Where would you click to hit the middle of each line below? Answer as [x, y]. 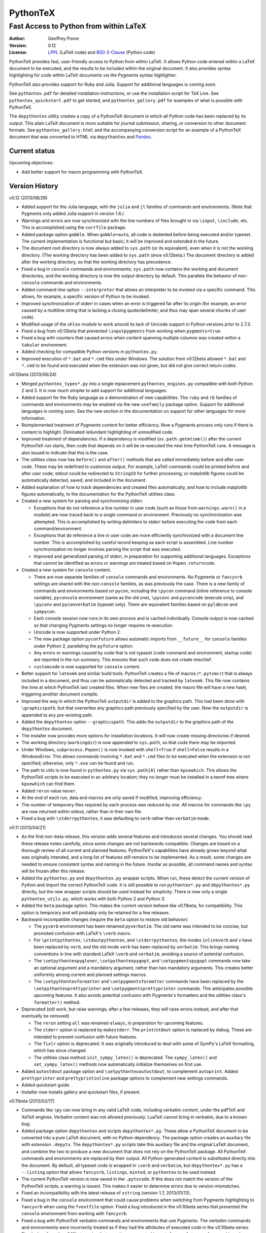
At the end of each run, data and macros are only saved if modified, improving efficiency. [112, 798]
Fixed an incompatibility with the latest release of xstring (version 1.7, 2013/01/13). [106, 1193]
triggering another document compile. [60, 694]
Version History [34, 186]
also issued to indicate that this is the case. [65, 453]
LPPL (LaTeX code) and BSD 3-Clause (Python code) [101, 52]
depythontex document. [47, 729]
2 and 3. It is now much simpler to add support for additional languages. [94, 391]
